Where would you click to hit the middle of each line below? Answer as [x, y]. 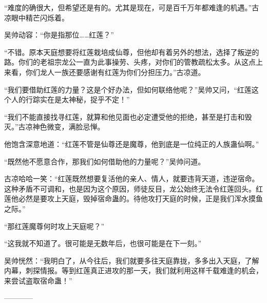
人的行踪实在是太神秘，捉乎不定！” [70, 99]
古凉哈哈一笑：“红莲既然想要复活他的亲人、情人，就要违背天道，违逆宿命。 [132, 178]
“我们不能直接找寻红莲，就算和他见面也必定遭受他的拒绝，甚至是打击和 [125, 116]
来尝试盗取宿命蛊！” [38, 280]
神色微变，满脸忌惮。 [69, 127]
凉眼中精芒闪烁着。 [36, 17]
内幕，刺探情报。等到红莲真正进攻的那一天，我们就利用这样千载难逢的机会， [133, 270]
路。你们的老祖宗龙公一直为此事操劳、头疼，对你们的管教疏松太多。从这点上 [133, 62]
